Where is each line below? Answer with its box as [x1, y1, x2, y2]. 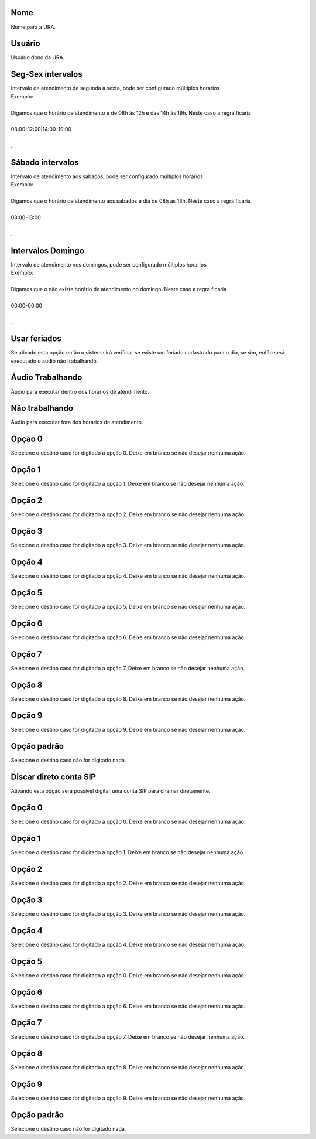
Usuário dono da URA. [11, 54, 65, 61]
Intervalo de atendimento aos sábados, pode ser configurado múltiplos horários [11, 173, 203, 180]
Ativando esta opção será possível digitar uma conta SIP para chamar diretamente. [11, 787, 211, 794]
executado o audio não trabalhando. [11, 357, 98, 364]
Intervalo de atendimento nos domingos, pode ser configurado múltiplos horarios [11, 261, 207, 268]
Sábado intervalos [11, 157, 79, 167]
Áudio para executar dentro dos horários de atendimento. [11, 388, 149, 395]
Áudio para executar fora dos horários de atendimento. [11, 419, 143, 426]
